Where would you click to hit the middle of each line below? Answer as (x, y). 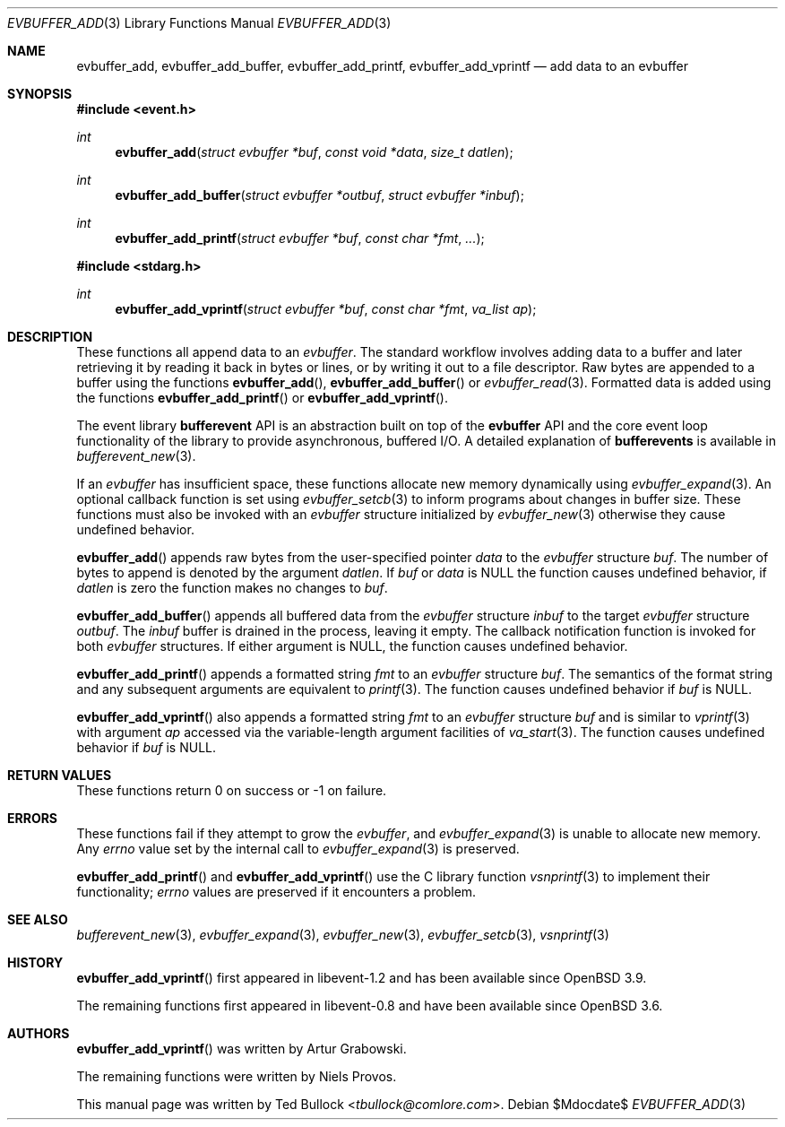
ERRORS (33, 818)
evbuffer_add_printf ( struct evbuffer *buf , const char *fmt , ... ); (300, 238)
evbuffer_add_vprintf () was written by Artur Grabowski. (242, 1049)
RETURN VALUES (60, 775)
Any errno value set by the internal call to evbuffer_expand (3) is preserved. (298, 849)
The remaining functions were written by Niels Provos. (237, 1076)
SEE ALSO (38, 919)
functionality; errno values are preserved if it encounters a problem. (276, 892)
